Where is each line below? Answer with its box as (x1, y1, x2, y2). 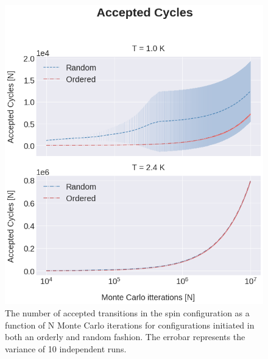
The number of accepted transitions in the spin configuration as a (5, 306, 250, 319)
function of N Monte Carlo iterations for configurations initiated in (5, 318, 255, 331)
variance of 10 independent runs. (5, 342, 127, 355)
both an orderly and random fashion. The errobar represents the (5, 330, 245, 343)
